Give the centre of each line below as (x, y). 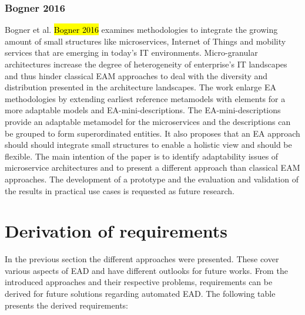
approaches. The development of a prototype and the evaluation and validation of (152, 179)
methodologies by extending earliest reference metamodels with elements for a (145, 98)
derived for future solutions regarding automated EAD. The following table (140, 294)
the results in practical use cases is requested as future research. (120, 190)
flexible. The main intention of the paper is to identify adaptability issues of (142, 156)
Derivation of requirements (116, 231)
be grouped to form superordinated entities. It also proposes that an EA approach (152, 133)
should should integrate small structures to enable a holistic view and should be (148, 145)
